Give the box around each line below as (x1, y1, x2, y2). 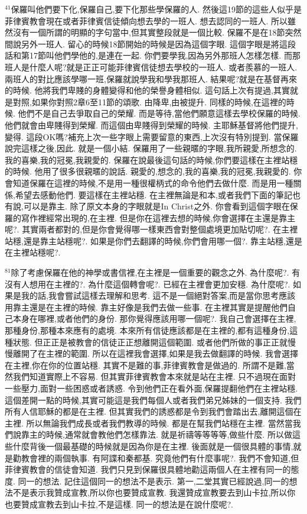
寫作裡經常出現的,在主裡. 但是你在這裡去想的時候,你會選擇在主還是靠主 (21, 211, 296, 224)
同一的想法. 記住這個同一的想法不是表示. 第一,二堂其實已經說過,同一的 (18, 474, 289, 487)
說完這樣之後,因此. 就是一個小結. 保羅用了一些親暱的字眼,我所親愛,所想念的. (5, 142, 297, 154)
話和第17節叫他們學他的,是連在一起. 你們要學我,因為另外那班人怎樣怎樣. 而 (5, 49, 292, 62)
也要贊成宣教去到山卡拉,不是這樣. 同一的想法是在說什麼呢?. (5, 497, 233, 510)
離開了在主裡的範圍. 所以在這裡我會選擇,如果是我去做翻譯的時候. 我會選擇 (12, 347, 298, 360)
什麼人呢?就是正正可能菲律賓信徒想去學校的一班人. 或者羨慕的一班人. (29, 60, 298, 73)
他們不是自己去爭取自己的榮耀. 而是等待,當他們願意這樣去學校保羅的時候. (18, 107, 301, 119)
